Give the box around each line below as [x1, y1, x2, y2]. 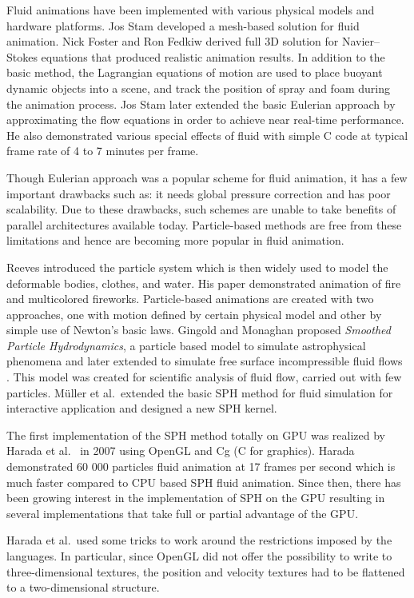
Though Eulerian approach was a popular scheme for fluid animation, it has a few [6, 169, 408, 185]
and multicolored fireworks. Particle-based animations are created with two [6, 290, 374, 307]
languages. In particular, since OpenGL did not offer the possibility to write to [6, 548, 392, 564]
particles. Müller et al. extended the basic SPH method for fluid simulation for [6, 384, 393, 401]
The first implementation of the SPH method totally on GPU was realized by [6, 426, 385, 443]
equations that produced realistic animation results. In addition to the [41, 48, 385, 65]
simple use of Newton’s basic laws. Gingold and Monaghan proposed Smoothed [6, 321, 391, 338]
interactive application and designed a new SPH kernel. [6, 400, 277, 417]
